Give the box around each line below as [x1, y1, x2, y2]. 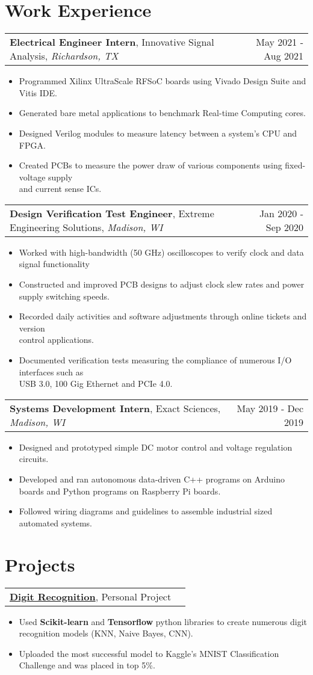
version [19, 321, 45, 334]
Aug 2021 [264, 49, 303, 63]
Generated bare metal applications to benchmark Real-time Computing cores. [19, 106, 306, 119]
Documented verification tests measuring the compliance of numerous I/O [19, 354, 292, 366]
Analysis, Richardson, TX [10, 49, 119, 63]
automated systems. [19, 516, 92, 529]
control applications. [19, 333, 94, 346]
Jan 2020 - [259, 206, 303, 220]
